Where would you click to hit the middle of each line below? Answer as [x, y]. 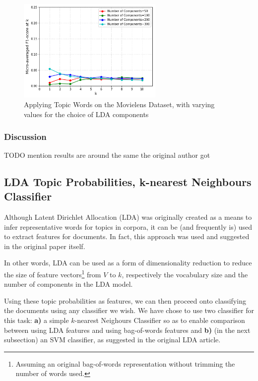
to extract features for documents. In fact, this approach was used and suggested [127, 236]
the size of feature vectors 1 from [53, 273]
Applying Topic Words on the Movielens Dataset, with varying [119, 104]
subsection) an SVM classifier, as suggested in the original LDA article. [112, 340]
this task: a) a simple [36, 320]
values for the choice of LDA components [86, 114]
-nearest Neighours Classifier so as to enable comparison [160, 320]
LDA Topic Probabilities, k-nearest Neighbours [128, 181]
